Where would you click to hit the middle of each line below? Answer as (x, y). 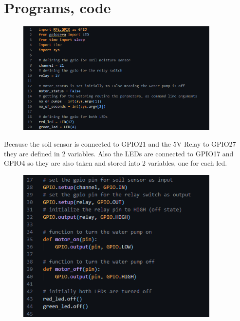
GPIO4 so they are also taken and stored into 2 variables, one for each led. (116, 163)
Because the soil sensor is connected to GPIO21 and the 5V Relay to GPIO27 (120, 144)
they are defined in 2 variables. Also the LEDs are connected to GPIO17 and (119, 153)
